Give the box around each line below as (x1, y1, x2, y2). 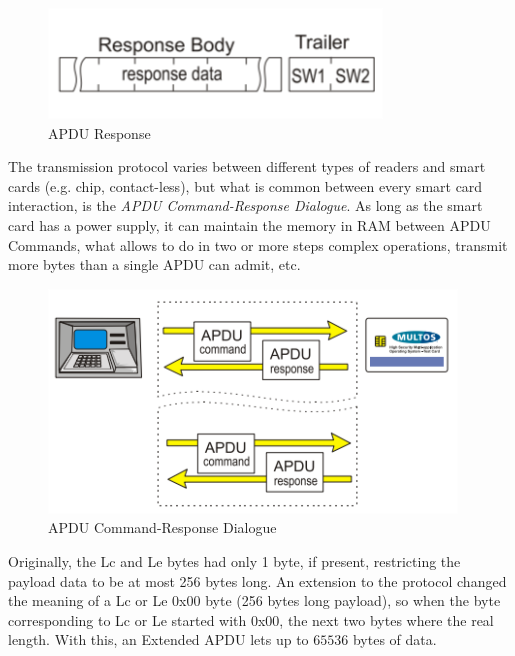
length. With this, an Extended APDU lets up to (8, 629, 309, 650)
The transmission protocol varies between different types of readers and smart (8, 156, 486, 177)
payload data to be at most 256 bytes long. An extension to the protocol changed (8, 570, 507, 591)
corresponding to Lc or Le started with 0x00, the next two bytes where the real (8, 609, 494, 630)
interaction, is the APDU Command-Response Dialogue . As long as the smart (8, 195, 483, 216)
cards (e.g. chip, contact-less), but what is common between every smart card (8, 175, 483, 196)
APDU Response (48, 122, 151, 143)
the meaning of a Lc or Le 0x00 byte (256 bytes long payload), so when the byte (8, 590, 501, 611)
